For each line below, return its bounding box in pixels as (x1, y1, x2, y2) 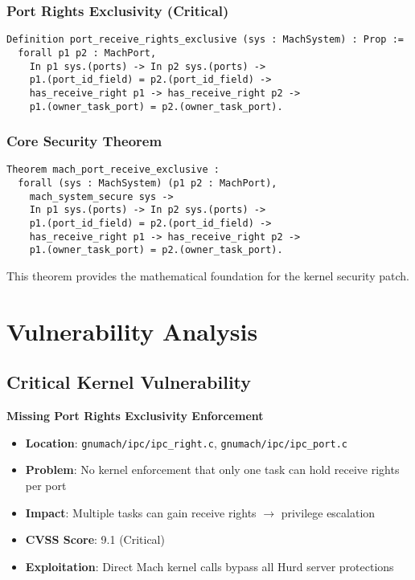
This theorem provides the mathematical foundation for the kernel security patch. (6, 267, 409, 284)
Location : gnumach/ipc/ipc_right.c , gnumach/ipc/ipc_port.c (25, 434, 347, 451)
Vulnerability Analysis (6, 314, 258, 347)
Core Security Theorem (6, 131, 162, 151)
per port (25, 476, 67, 493)
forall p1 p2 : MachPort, (18, 47, 157, 59)
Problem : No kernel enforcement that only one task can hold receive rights (25, 461, 400, 478)
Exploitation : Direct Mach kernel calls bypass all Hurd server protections (25, 558, 394, 574)
